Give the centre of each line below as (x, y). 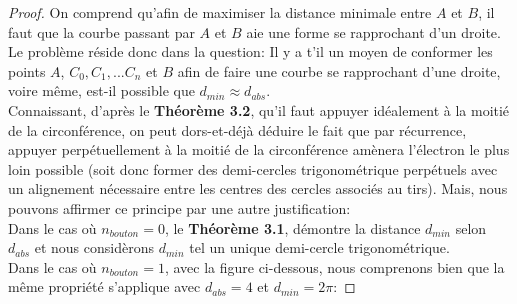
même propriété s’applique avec (104, 286)
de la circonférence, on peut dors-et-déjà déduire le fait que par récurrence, (237, 129)
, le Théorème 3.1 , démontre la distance (292, 227)
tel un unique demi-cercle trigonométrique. (319, 247)
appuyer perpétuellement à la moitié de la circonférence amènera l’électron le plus (259, 149)
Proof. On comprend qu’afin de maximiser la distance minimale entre (220, 12)
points (27, 70)
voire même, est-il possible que (101, 90)
